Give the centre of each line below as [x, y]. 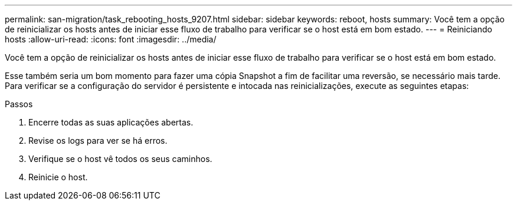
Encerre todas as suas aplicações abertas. [111, 122]
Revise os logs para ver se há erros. [98, 140]
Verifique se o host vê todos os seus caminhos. [120, 159]
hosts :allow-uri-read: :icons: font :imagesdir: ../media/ [111, 39]
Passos [19, 104]
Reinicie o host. [58, 177]
